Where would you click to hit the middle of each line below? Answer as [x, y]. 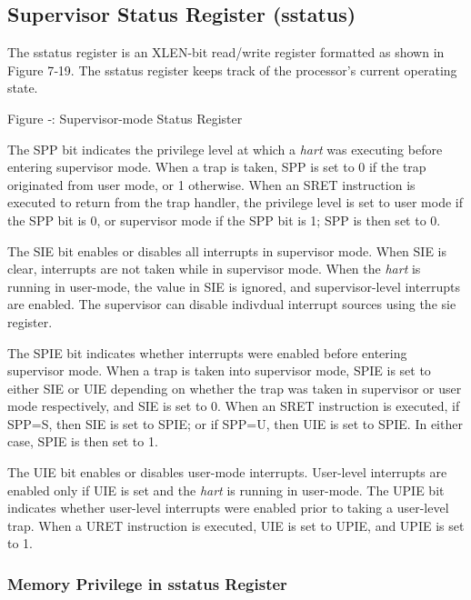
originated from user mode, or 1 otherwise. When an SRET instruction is [211, 184]
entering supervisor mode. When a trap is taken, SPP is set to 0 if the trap [217, 167]
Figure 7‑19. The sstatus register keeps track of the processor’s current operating [232, 70]
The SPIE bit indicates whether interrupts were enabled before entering [207, 352]
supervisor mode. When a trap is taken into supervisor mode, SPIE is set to [219, 370]
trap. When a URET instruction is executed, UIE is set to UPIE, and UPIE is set [236, 525]
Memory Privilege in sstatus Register [147, 583]
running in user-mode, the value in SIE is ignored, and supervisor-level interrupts [234, 286]
